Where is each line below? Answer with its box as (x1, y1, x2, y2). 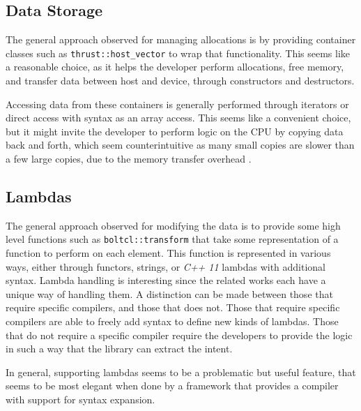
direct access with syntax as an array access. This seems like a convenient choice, (6, 110, 351, 125)
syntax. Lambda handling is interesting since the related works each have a (6, 273, 326, 287)
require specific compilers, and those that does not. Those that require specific (6, 300, 340, 315)
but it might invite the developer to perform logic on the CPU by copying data (6, 124, 344, 138)
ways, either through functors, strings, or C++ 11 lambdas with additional (6, 259, 326, 274)
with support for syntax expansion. (6, 392, 155, 406)
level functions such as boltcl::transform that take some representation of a (6, 232, 339, 246)
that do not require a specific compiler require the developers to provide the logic (6, 327, 353, 342)
